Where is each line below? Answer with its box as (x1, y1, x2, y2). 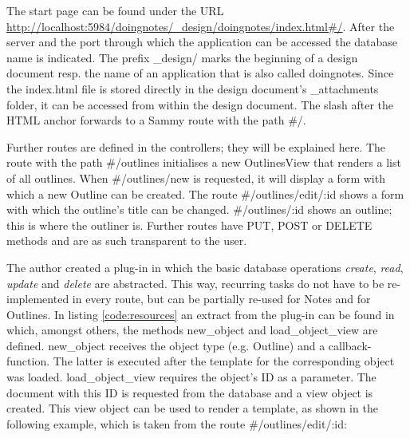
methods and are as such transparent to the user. (6, 232, 247, 249)
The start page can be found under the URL (6, 2, 224, 18)
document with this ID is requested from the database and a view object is (6, 384, 373, 401)
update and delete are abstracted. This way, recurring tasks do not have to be (6, 274, 384, 291)
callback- (328, 337, 372, 353)
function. (6, 353, 50, 369)
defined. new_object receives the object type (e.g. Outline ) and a (6, 337, 325, 353)
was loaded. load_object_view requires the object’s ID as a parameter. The (6, 369, 376, 385)
